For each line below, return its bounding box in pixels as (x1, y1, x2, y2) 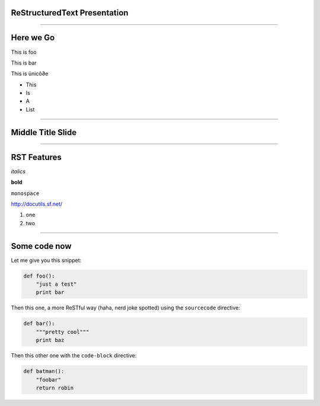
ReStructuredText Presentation (11, 8, 129, 18)
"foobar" (36, 376, 62, 383)
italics (11, 168, 26, 175)
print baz (36, 337, 65, 344)
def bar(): (23, 320, 55, 327)
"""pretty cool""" (36, 328, 89, 335)
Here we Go (11, 33, 55, 43)
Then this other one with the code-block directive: (11, 352, 137, 359)
